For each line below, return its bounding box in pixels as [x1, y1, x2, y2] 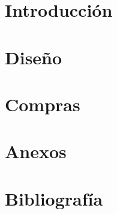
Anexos [5, 139, 67, 164]
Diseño [5, 44, 62, 69]
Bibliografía [5, 186, 103, 210]
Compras [5, 91, 80, 116]
